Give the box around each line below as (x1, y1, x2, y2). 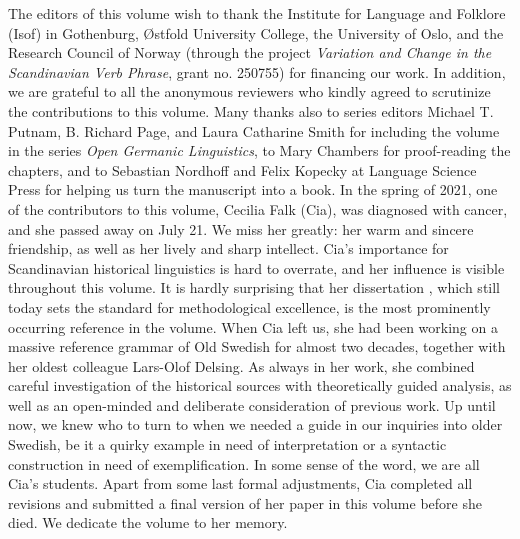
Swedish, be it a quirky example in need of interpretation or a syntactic (8, 434, 447, 455)
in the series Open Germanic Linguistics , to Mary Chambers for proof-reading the (8, 140, 511, 161)
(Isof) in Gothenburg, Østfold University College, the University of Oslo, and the (8, 22, 504, 43)
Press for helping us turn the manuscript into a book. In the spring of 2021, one (8, 179, 498, 200)
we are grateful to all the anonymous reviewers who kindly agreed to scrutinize (8, 81, 491, 102)
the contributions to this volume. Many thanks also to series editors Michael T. (8, 100, 494, 121)
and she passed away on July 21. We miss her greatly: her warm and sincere (8, 218, 474, 239)
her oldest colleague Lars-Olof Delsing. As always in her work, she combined (8, 355, 475, 376)
